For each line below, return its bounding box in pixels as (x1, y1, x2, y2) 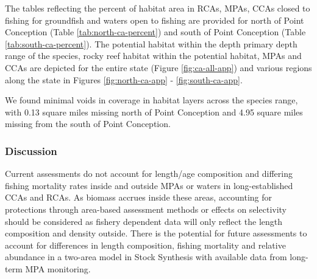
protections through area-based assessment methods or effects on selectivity (5, 202, 287, 215)
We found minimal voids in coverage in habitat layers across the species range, (5, 94, 298, 106)
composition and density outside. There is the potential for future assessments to (5, 227, 307, 239)
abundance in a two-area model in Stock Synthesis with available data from (5, 250, 287, 263)
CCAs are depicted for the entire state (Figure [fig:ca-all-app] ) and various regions (5, 61, 312, 74)
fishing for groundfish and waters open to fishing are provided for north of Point (5, 13, 304, 26)
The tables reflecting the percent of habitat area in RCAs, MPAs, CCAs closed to (5, 2, 310, 14)
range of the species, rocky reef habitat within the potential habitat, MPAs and (5, 49, 302, 62)
